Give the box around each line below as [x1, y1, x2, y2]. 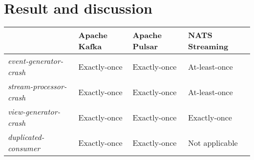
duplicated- [8, 131, 44, 143]
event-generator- [8, 55, 63, 67]
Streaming [188, 40, 229, 52]
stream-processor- [8, 80, 67, 92]
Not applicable [188, 137, 238, 148]
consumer [8, 142, 41, 154]
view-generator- [8, 106, 61, 118]
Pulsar [132, 40, 158, 52]
